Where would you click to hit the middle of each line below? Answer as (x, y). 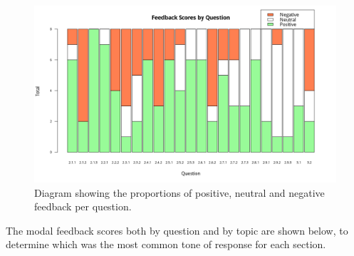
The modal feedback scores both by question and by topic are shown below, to (177, 230)
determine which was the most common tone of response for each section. (166, 244)
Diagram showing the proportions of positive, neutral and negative (179, 192)
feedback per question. (83, 206)
